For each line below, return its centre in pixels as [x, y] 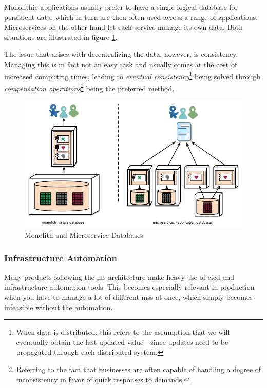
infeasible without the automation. [59, 307]
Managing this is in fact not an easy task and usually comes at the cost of [121, 64]
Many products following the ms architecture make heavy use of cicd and [119, 277]
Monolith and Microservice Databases [84, 235]
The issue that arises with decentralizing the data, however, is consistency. [121, 54]
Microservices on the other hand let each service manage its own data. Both [123, 27]
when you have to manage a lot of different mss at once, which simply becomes [128, 297]
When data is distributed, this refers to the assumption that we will [123, 332]
